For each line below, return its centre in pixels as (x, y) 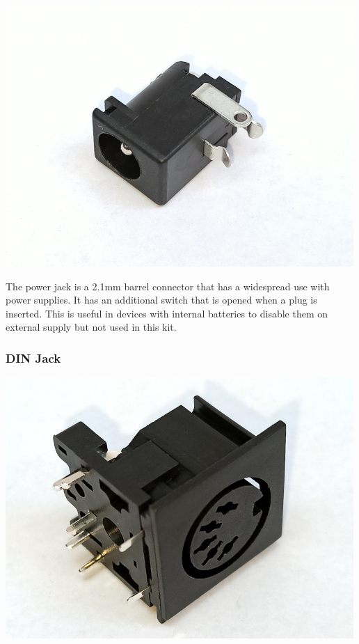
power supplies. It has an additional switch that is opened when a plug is (161, 300)
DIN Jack (33, 358)
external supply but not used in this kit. (91, 327)
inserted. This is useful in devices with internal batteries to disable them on (167, 313)
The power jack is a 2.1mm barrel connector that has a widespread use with (168, 286)
